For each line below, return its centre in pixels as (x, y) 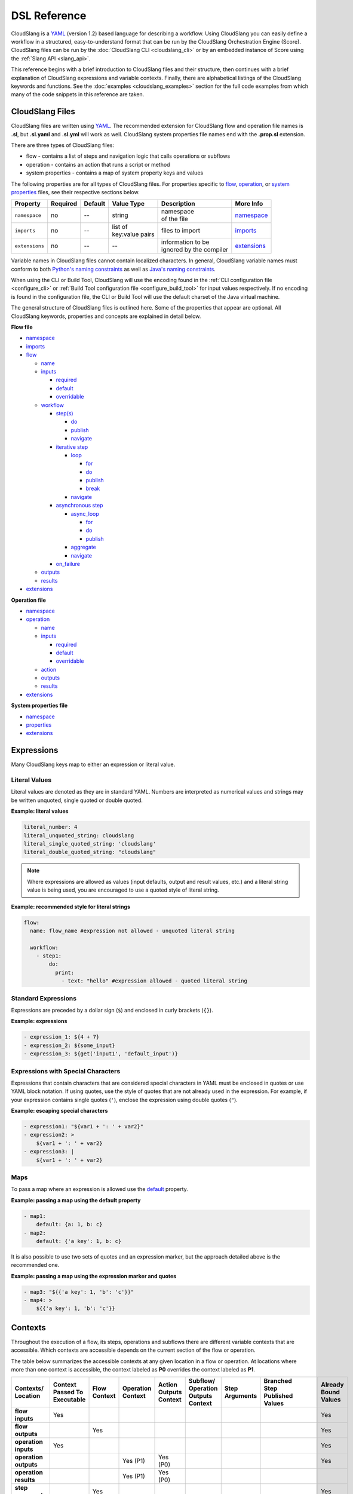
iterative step (72, 447)
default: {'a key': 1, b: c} (79, 1241)
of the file (175, 219)
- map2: (35, 1233)
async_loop (85, 513)
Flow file (22, 327)
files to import (181, 231)
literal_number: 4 (50, 827)
